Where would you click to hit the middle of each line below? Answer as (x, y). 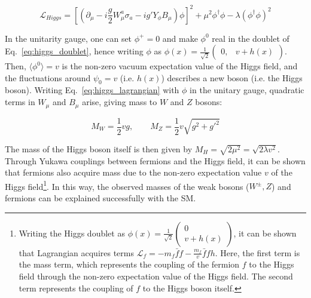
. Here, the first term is (257, 252)
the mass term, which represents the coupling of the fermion (129, 264)
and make (180, 38)
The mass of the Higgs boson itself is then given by (99, 148)
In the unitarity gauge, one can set (68, 38)
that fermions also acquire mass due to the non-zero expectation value (133, 172)
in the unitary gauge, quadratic (247, 90)
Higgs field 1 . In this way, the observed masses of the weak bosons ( (127, 185)
